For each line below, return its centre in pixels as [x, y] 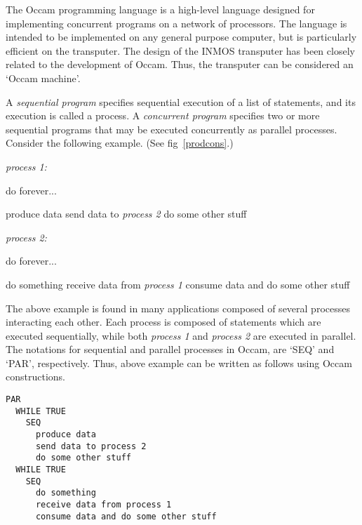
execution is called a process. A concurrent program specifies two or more [163, 115]
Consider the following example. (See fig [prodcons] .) [120, 143]
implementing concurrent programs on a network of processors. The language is [176, 23]
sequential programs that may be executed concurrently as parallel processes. [172, 129]
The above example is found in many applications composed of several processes [178, 308]
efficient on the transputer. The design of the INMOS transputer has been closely [180, 50]
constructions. [35, 377]
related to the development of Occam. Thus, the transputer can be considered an [180, 64]
